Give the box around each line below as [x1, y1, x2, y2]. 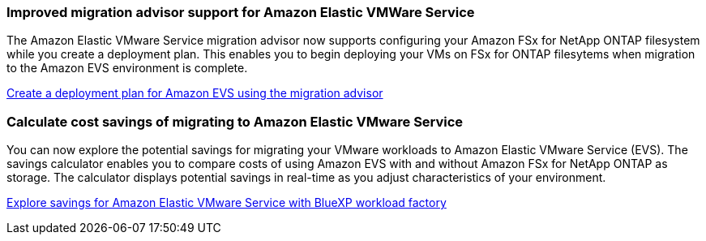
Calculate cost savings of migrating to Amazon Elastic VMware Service [6, 113, 464, 130]
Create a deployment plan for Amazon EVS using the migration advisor [6, 86, 383, 101]
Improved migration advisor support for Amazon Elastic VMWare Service [6, 4, 475, 20]
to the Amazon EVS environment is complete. [6, 61, 248, 75]
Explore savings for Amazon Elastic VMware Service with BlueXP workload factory [6, 196, 447, 210]
